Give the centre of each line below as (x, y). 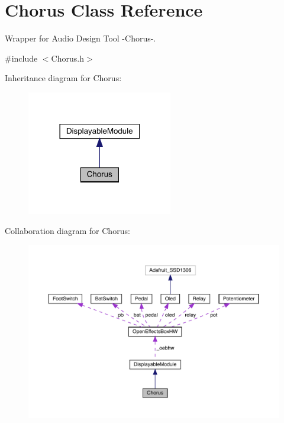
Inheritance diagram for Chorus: (63, 78)
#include (21, 58)
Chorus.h (67, 58)
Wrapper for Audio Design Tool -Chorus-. (80, 38)
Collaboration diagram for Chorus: (67, 230)
